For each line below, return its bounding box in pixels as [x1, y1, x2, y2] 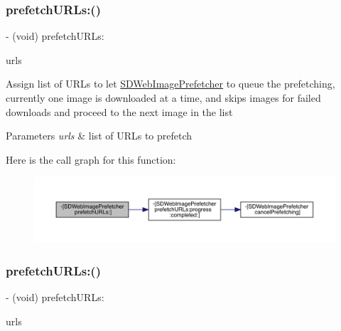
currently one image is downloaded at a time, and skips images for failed [6, 90, 321, 105]
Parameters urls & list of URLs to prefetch [6, 128, 193, 143]
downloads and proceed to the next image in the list [6, 104, 233, 119]
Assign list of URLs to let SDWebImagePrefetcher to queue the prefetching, [6, 76, 335, 91]
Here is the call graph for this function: [6, 152, 176, 167]
